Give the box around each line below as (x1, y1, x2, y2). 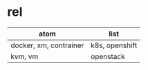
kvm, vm (10, 51, 39, 61)
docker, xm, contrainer (10, 40, 84, 50)
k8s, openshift (91, 40, 138, 50)
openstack (91, 51, 126, 61)
